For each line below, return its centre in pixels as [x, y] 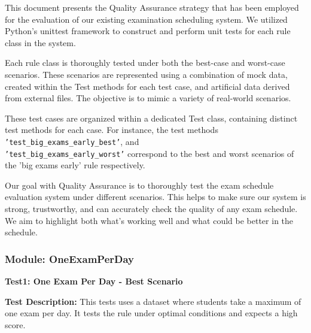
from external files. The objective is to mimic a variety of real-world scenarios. [148, 98]
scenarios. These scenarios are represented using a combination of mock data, [146, 74]
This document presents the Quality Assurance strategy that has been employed [152, 7]
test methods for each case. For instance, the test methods [112, 130]
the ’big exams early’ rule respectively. [75, 165]
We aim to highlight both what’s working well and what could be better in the [149, 220]
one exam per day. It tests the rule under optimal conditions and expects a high [151, 313]
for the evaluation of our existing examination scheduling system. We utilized [146, 19]
